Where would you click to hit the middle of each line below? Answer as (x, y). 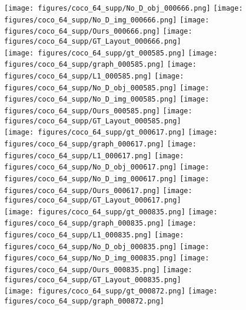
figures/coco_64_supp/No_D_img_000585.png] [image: (107, 99)
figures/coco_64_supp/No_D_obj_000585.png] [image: (107, 88)
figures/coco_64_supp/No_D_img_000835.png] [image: (107, 258)
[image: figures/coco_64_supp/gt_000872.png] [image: (111, 291)
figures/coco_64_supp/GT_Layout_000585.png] (93, 121)
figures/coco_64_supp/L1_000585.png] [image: (94, 76)
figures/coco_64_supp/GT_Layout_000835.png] (93, 280)
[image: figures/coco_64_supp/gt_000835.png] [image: (111, 212)
